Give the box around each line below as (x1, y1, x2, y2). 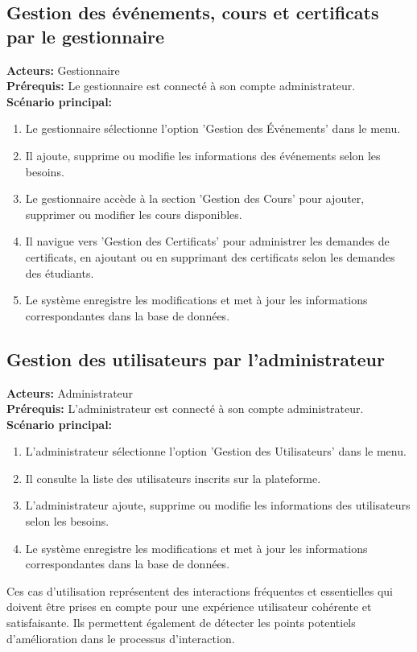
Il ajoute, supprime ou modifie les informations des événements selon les (25, 146, 381, 163)
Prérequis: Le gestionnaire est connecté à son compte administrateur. (6, 77, 356, 94)
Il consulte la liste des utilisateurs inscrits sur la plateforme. (25, 469, 321, 486)
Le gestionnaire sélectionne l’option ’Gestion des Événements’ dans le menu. (25, 120, 401, 137)
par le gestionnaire (6, 23, 165, 48)
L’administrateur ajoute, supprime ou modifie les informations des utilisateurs (25, 497, 411, 514)
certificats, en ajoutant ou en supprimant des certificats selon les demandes (25, 248, 395, 265)
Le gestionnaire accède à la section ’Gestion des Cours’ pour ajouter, (25, 190, 365, 207)
